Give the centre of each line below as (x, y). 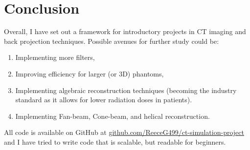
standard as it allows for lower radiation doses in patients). (104, 100)
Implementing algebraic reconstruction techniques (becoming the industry (126, 90)
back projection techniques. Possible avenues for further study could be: (112, 41)
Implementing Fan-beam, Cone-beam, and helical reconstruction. (113, 116)
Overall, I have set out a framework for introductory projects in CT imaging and (125, 31)
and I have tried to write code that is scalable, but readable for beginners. (115, 141)
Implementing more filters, (55, 57)
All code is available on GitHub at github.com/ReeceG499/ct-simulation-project (124, 132)
